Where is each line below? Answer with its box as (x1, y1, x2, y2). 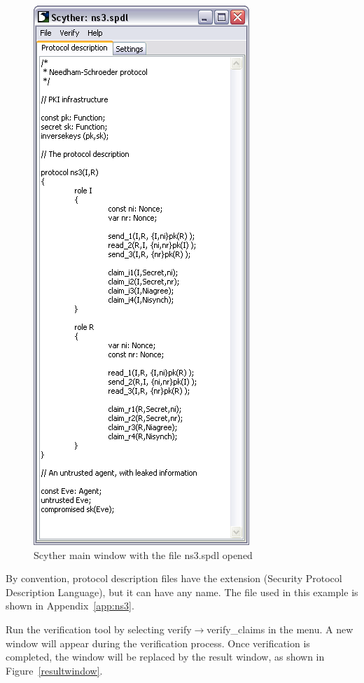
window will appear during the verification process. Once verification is (6, 635, 310, 650)
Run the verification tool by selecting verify (6, 621, 192, 636)
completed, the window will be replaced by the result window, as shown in (6, 649, 325, 664)
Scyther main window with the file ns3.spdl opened (34, 547, 253, 562)
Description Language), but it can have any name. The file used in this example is (6, 584, 358, 599)
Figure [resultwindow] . (6, 663, 103, 677)
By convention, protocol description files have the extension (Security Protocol (6, 571, 342, 586)
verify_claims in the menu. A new (206, 621, 353, 636)
